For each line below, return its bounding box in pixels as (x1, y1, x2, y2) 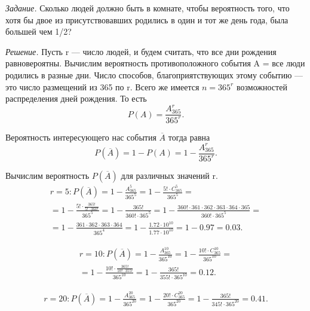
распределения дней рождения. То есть (5, 92, 147, 105)
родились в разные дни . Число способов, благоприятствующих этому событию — (5, 68, 303, 81)
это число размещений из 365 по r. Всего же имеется (5, 80, 199, 93)
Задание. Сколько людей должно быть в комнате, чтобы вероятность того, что (5, 2, 290, 14)
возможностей (236, 80, 287, 93)
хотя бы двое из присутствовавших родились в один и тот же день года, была (5, 13, 288, 26)
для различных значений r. (121, 169, 218, 182)
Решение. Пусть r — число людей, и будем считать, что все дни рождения (5, 45, 277, 57)
